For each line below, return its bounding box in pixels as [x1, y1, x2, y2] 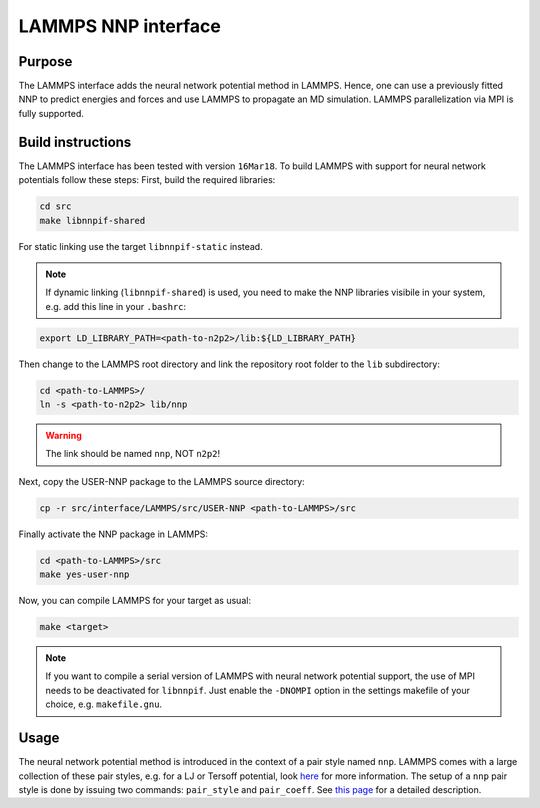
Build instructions [18, 133, 132, 150]
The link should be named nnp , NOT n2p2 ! [45, 448, 220, 460]
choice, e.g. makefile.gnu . [45, 698, 163, 710]
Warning [45, 430, 82, 441]
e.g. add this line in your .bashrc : [45, 300, 187, 312]
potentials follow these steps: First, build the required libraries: [18, 174, 276, 186]
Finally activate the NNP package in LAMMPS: [18, 528, 209, 540]
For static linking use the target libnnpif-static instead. [18, 240, 264, 252]
